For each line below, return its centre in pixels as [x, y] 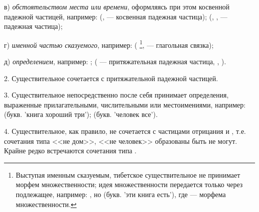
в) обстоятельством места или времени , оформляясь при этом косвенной [117, 6]
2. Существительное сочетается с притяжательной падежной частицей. [111, 78]
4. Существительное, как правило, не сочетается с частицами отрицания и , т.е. [125, 131]
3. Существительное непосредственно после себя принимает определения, [116, 95]
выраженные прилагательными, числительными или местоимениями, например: [125, 104]
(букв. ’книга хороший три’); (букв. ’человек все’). [81, 114]
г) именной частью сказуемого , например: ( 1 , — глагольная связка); [109, 44]
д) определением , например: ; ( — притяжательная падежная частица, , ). [115, 61]
